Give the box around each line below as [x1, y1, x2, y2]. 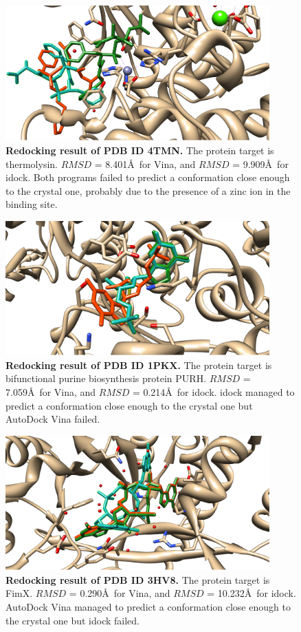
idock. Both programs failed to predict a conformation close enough [5, 170, 290, 185]
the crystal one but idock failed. [5, 613, 140, 627]
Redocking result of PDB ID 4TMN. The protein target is [5, 143, 274, 157]
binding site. [5, 197, 58, 211]
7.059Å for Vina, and [5, 385, 96, 399]
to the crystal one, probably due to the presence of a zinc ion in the [5, 183, 291, 198]
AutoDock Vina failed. [5, 412, 100, 426]
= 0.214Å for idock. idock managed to [132, 385, 295, 399]
